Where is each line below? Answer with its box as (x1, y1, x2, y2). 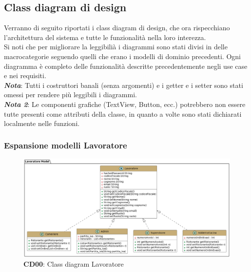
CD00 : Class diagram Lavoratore (23, 259, 124, 269)
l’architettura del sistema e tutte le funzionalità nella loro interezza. (4, 32, 206, 42)
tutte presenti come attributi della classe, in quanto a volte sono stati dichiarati (4, 108, 242, 119)
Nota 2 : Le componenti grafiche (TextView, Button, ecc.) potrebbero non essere (4, 99, 246, 109)
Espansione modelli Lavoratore (4, 139, 127, 151)
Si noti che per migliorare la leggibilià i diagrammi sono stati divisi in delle (4, 42, 228, 52)
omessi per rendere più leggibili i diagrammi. (4, 89, 137, 100)
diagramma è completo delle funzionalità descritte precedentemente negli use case (4, 61, 248, 71)
